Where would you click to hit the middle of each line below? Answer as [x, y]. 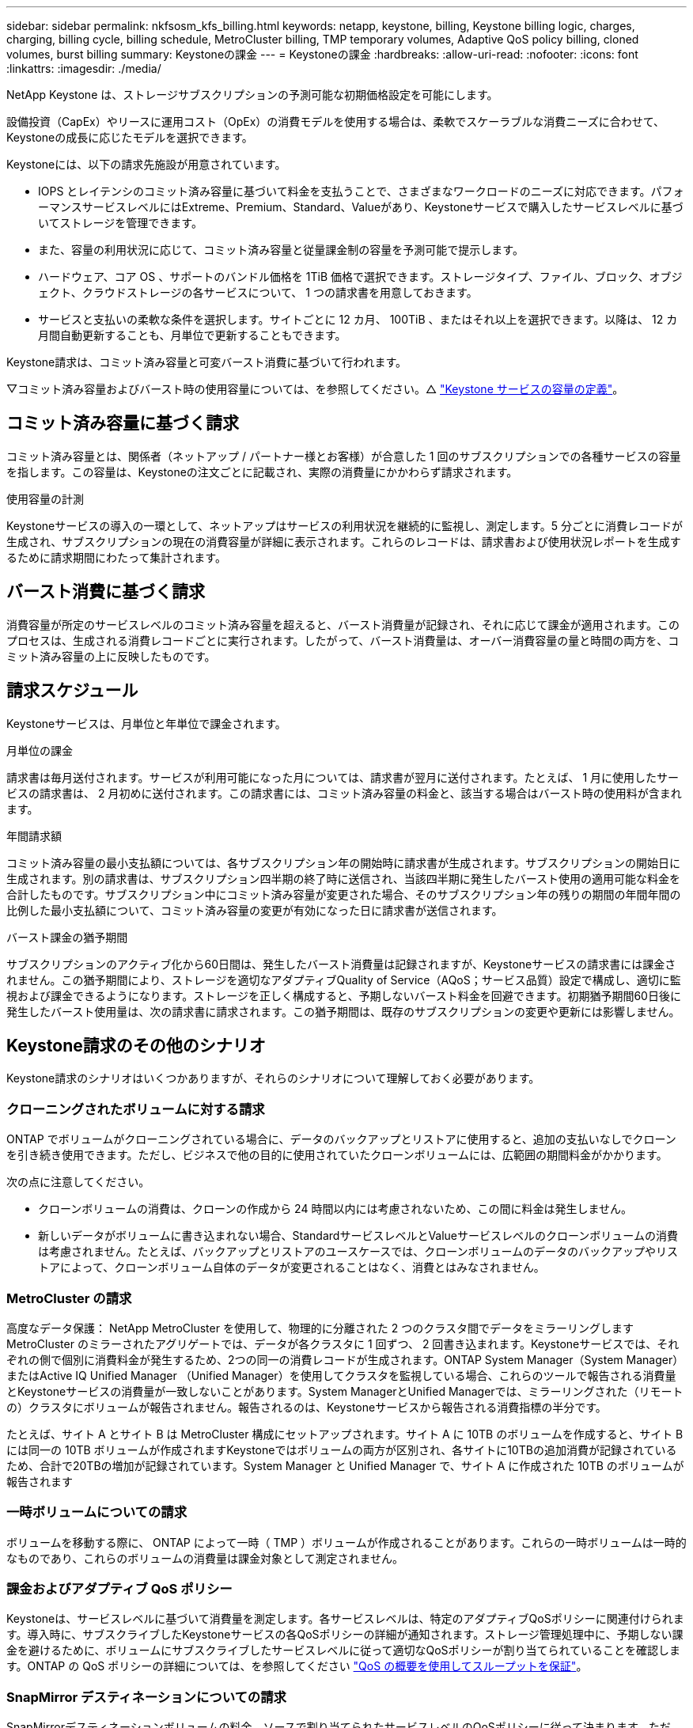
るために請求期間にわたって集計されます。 [116, 557]
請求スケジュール [72, 691]
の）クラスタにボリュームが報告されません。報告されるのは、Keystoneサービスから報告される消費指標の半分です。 [307, 1407]
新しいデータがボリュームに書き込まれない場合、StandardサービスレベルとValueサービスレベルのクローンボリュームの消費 [358, 1236]
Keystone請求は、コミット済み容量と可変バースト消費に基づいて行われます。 [207, 362]
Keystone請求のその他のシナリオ [136, 1045]
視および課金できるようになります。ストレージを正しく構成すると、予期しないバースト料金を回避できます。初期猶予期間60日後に [344, 995]
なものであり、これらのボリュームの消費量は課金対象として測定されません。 [205, 1558]
